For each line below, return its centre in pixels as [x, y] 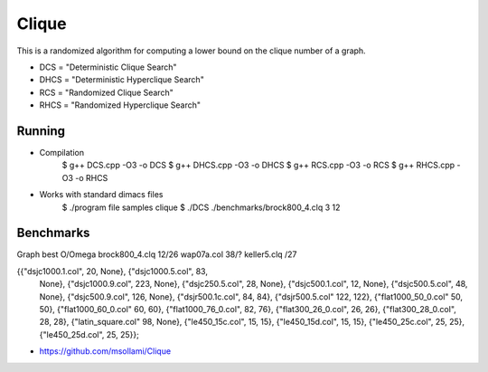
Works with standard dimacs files [101, 195]
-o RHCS [92, 177]
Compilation [62, 153]
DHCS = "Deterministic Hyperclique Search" [122, 80]
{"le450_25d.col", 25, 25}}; [89, 334]
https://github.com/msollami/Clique [105, 351]
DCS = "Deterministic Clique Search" [108, 67]
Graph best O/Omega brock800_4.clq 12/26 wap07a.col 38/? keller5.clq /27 [157, 254]
